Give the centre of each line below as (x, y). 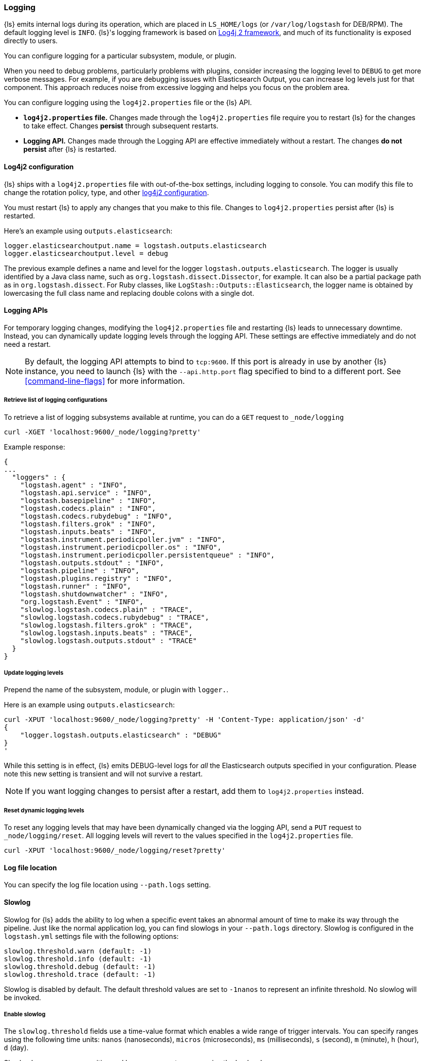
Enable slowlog (25, 1014)
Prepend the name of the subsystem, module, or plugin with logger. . (116, 690)
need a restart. (28, 344)
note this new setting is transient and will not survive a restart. (103, 774)
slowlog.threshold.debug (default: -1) (80, 966)
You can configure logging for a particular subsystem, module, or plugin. (120, 56)
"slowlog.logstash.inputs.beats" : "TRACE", (106, 633)
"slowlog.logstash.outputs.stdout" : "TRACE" (109, 640)
